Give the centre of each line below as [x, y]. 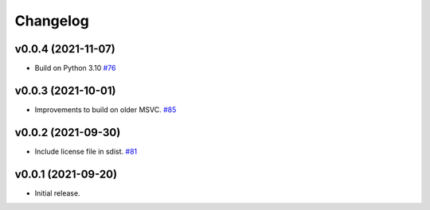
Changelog [52, 21]
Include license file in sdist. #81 [86, 151]
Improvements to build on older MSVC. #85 [106, 109]
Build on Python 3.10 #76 [75, 68]
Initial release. [57, 193]
